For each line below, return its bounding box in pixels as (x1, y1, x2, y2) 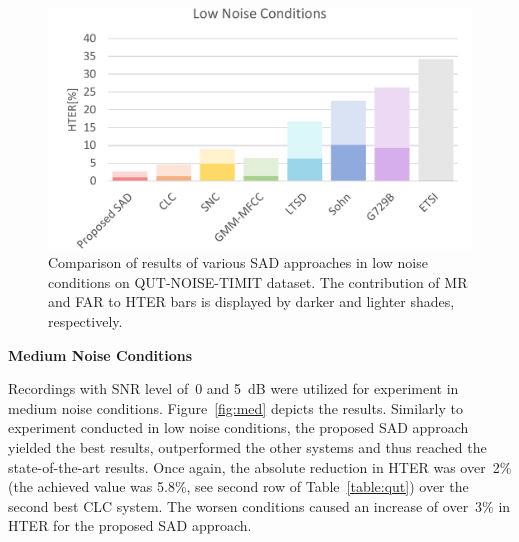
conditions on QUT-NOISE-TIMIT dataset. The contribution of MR (48, 271, 468, 292)
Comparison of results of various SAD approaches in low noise (48, 252, 428, 273)
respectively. (48, 310, 123, 331)
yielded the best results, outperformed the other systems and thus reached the (8, 436, 487, 457)
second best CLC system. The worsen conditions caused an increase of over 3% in (8, 495, 511, 516)
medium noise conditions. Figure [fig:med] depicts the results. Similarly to (8, 397, 463, 418)
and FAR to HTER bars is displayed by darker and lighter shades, (48, 291, 455, 312)
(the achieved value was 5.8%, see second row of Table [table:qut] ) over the (8, 476, 469, 497)
